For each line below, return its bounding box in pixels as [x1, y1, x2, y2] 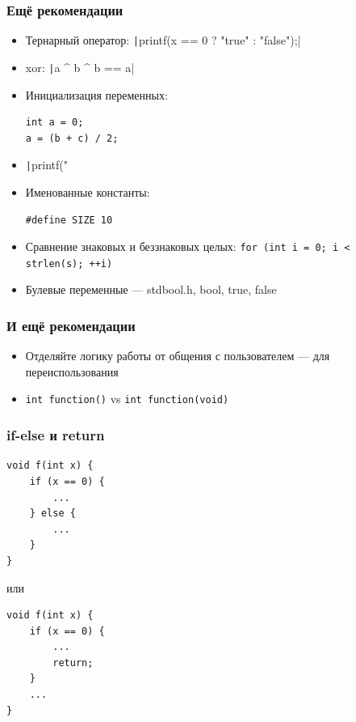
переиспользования [25, 363, 119, 380]
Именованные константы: [25, 183, 150, 200]
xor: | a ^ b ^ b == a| [25, 58, 135, 75]
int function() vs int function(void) [25, 390, 229, 407]
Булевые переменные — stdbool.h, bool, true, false [25, 281, 277, 298]
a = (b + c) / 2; [25, 132, 119, 144]
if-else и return [6, 425, 105, 445]
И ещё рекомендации [6, 315, 136, 335]
